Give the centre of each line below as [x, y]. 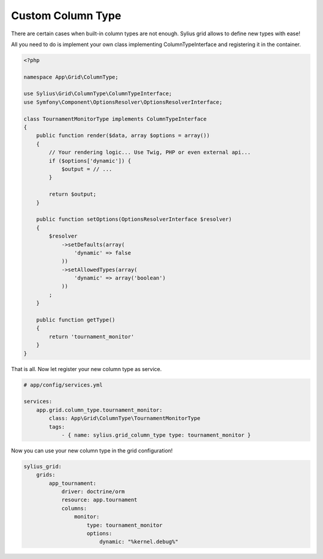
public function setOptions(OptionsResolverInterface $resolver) [134, 219]
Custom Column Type [66, 16]
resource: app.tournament [99, 500]
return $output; [73, 194]
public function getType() [76, 320]
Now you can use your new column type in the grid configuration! [92, 450]
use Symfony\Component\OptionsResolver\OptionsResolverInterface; [123, 102]
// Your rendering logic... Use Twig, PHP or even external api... [150, 152]
